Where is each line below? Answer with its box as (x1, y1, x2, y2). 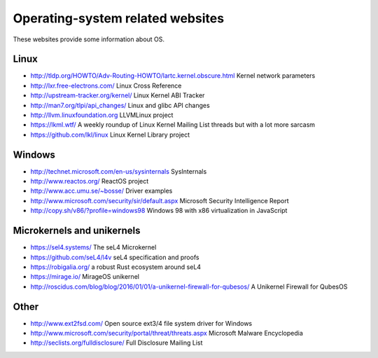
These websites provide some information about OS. (13, 35, 164, 43)
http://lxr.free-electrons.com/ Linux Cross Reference (30, 81, 182, 90)
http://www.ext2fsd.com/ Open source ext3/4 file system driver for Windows (30, 319, 252, 327)
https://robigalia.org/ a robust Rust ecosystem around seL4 (30, 263, 202, 271)
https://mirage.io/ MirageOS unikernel (30, 273, 140, 281)
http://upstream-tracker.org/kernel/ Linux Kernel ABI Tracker (30, 91, 205, 99)
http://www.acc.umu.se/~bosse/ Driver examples (30, 186, 173, 195)
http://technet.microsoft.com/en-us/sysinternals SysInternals (30, 167, 207, 175)
